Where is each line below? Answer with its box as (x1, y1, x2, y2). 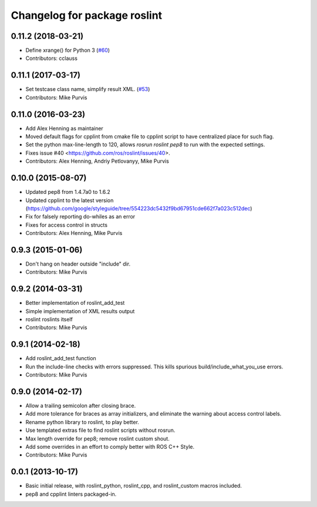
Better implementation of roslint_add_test (25, 300, 125, 307)
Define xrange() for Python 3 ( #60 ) (25, 47, 110, 54)
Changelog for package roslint (11, 9, 163, 22)
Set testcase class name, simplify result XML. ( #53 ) (25, 86, 150, 93)
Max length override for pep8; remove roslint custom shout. (25, 435, 170, 442)
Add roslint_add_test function (25, 355, 96, 362)
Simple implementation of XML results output (25, 307, 135, 314)
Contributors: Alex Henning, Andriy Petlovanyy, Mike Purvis (25, 157, 170, 164)
